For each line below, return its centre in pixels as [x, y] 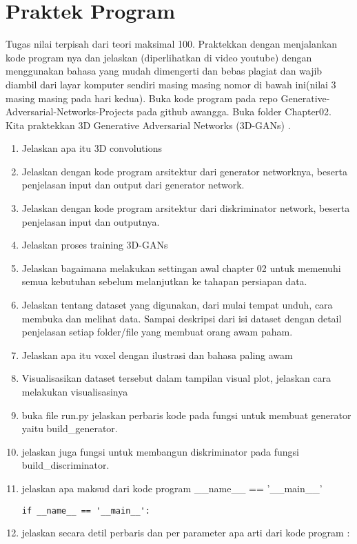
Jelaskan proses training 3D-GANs [95, 245]
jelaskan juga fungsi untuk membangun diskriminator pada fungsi [160, 451]
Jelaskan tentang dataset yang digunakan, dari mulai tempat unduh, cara [177, 305]
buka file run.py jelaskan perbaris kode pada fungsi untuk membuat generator [186, 415]
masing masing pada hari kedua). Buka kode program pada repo [142, 98]
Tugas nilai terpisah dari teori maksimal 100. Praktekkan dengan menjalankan [171, 44]
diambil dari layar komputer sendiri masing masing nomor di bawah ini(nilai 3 [171, 84]
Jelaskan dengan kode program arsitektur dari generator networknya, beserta [184, 171]
